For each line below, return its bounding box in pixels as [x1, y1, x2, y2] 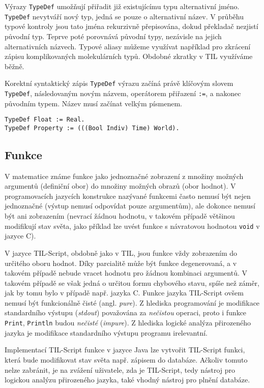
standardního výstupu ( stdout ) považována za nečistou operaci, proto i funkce [5, 307, 247, 318]
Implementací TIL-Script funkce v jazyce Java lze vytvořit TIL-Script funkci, [5, 344, 245, 355]
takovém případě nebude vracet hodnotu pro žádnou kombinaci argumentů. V [5, 267, 247, 278]
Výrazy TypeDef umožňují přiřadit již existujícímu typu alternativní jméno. [5, 1, 240, 11]
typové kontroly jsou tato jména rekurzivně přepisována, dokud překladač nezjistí [5, 21, 258, 32]
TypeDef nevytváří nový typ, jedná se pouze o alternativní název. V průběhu [5, 11, 244, 21]
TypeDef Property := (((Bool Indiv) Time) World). [5, 124, 180, 132]
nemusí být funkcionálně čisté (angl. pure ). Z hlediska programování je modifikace [5, 297, 260, 308]
